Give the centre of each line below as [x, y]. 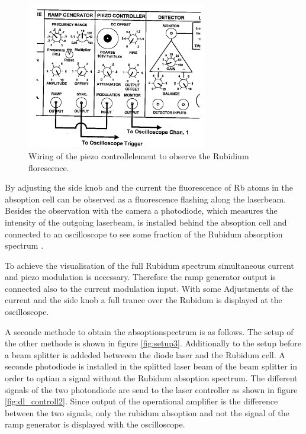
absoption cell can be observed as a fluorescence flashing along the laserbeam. [145, 199]
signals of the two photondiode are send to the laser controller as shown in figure [151, 389]
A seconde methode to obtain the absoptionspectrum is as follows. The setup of [149, 331]
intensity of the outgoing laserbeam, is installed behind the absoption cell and [146, 222]
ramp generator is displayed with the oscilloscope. [95, 424]
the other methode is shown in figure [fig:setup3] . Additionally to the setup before [153, 343]
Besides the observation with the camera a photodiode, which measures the [141, 210]
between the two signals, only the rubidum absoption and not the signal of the [147, 412]
